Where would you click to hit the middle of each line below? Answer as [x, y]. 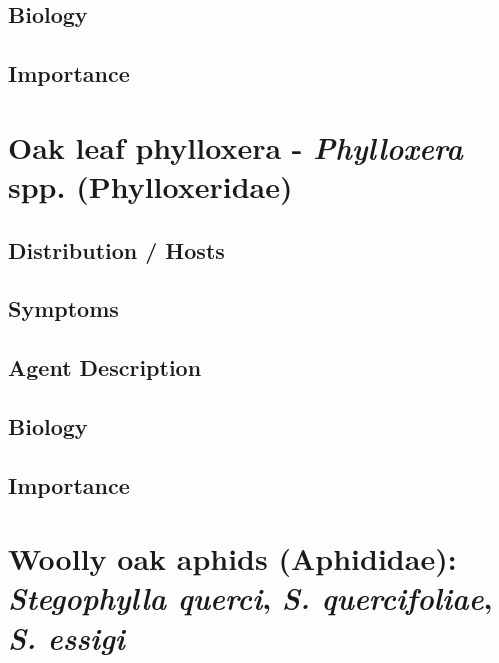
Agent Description [105, 367]
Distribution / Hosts [116, 249]
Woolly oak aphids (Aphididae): [232, 558]
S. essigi [66, 637]
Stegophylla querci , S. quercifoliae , [250, 598]
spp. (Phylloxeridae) [150, 185]
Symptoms [63, 308]
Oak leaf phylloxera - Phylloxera [235, 147]
